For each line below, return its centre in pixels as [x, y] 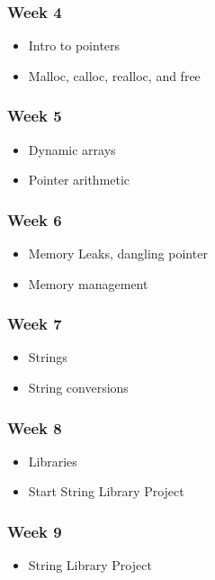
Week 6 [35, 219]
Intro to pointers [74, 45]
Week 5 [35, 116]
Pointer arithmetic [79, 180]
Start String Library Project [106, 491]
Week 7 [35, 324]
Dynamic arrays [72, 149]
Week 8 [35, 427]
